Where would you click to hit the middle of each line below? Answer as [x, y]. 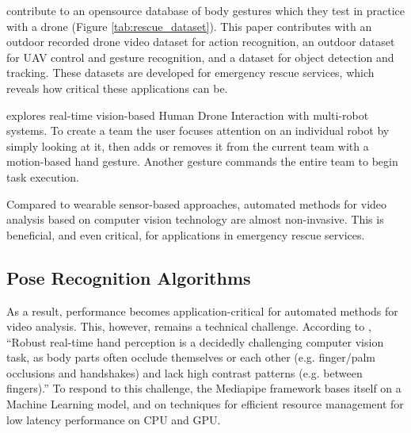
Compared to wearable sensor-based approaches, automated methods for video [197, 203]
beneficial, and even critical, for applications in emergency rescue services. [186, 234]
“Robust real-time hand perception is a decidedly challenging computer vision [195, 341]
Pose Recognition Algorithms [129, 277]
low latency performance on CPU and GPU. [114, 419]
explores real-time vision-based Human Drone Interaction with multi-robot [188, 115]
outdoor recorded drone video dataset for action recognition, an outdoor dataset [201, 42]
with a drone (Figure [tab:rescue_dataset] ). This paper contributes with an [189, 26]
